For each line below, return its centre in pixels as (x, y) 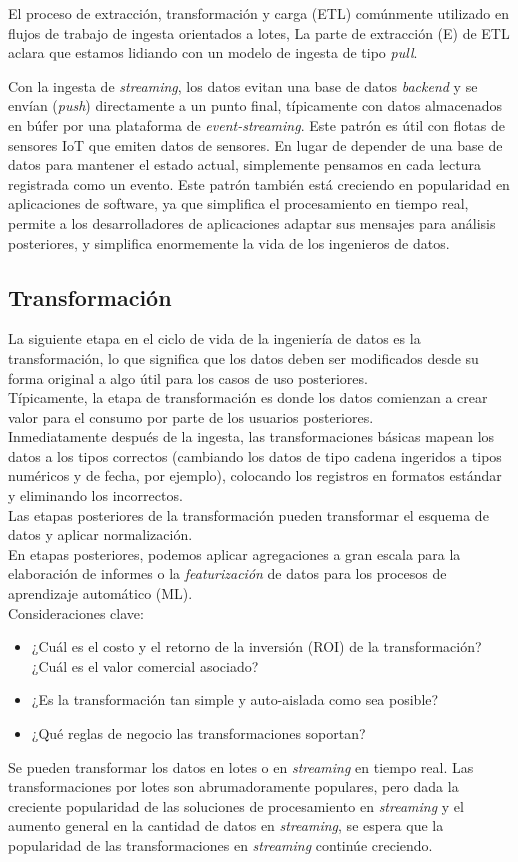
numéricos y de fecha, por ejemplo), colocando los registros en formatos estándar (255, 475)
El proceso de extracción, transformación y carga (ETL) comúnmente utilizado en (259, 13)
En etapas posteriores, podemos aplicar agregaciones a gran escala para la (234, 553)
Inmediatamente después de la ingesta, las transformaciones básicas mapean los (251, 436)
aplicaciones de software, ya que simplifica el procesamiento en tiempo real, (238, 203)
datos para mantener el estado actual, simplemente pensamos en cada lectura (244, 164)
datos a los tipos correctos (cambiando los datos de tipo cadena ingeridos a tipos (255, 455)
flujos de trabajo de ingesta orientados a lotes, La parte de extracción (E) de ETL (259, 32)
